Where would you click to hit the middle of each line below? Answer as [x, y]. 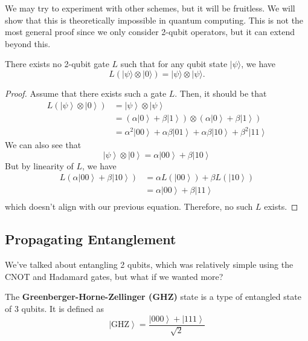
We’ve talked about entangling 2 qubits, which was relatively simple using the [149, 265]
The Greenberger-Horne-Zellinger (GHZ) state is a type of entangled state [153, 297]
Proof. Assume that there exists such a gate [86, 93]
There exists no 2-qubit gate [57, 64]
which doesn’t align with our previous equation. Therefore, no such [129, 206]
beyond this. [28, 43]
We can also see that [43, 145]
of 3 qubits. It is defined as [54, 309]
